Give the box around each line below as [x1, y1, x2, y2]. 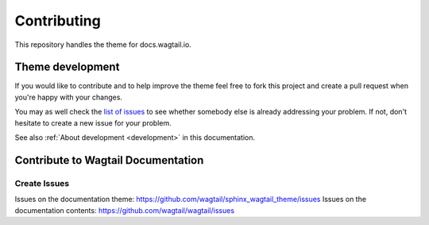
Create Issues [14, 177, 70, 188]
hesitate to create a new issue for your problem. [14, 118, 172, 127]
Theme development [14, 60, 120, 74]
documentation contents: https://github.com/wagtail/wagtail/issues [14, 205, 234, 215]
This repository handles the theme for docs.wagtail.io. [14, 40, 192, 49]
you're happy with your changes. [14, 92, 123, 102]
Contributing [14, 12, 101, 29]
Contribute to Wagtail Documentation [14, 153, 204, 167]
